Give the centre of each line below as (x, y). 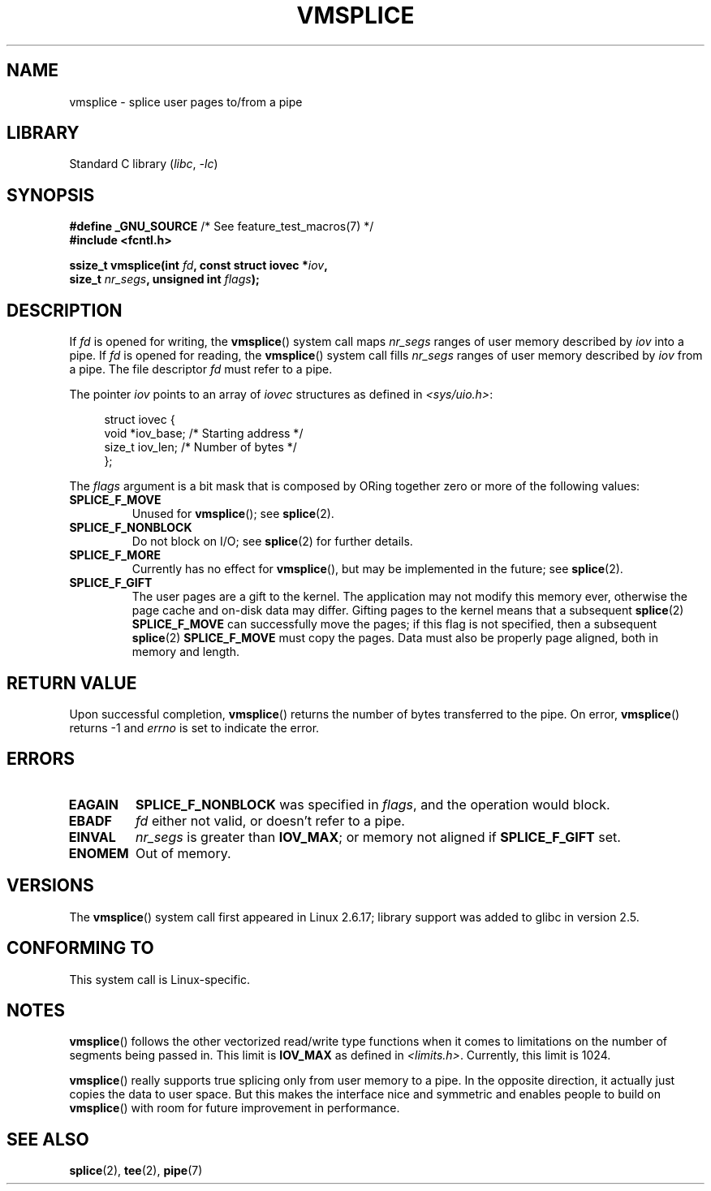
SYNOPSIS (51, 195)
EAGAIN (93, 804)
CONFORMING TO (80, 948)
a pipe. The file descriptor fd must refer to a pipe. (201, 369)
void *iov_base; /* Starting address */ (204, 434)
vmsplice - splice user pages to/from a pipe (186, 101)
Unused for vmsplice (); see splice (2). (233, 514)
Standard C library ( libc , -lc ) (144, 164)
